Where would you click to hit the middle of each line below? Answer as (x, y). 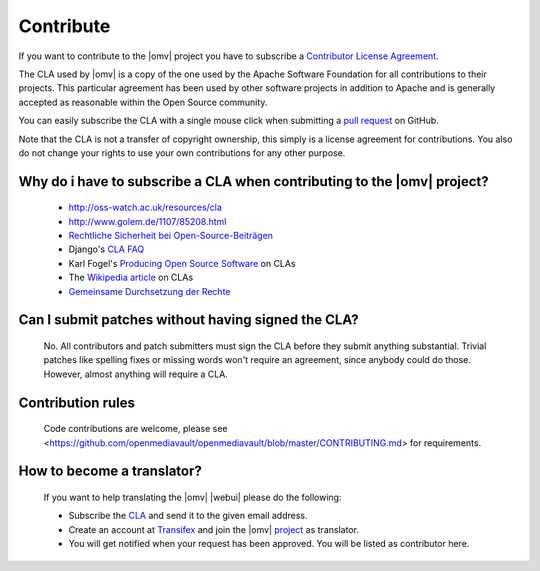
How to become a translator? (110, 471)
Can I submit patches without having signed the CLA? (188, 320)
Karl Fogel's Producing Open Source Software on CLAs (182, 263)
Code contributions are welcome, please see (136, 429)
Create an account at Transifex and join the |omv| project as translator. (214, 529)
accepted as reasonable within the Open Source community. (143, 102)
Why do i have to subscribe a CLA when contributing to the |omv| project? (253, 181)
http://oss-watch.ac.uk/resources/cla (145, 207)
